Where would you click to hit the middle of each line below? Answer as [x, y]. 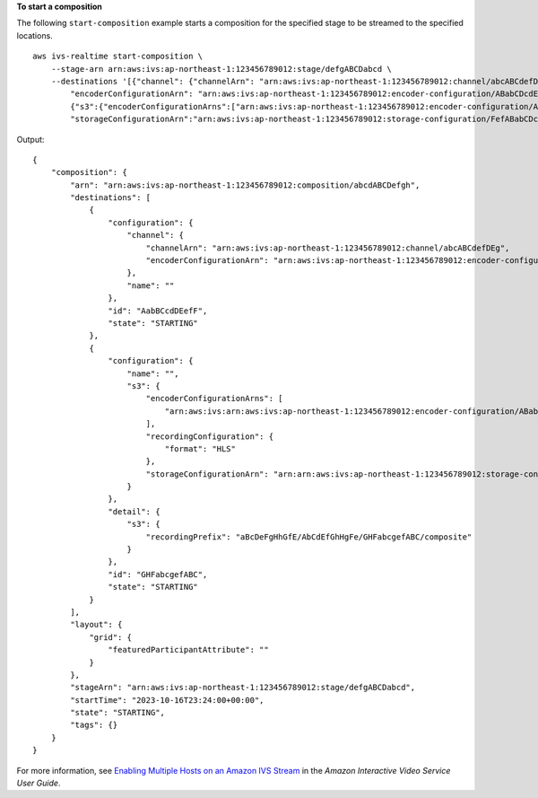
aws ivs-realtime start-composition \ [118, 57]
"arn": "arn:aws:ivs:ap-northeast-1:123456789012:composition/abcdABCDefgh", [245, 185]
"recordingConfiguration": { [209, 436]
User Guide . [39, 783]
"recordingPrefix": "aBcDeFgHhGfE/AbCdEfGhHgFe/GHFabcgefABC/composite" [309, 537]
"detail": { [134, 511]
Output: [30, 139]
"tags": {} [94, 725]
